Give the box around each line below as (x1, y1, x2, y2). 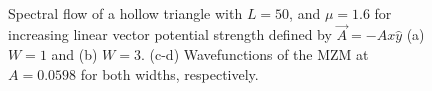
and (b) (51, 44, 98, 64)
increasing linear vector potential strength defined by (8, 24, 332, 45)
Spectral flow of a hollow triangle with (8, 2, 243, 23)
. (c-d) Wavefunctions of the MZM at (140, 44, 369, 64)
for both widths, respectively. (80, 63, 259, 84)
